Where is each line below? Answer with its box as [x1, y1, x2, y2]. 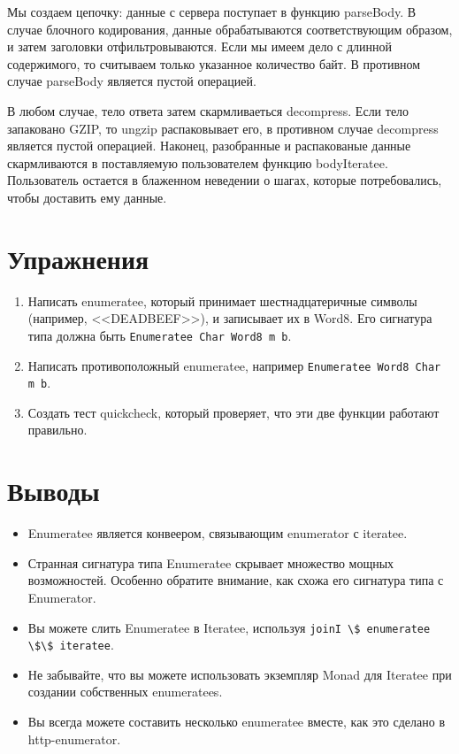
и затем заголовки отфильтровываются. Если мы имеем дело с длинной [7, 37, 393, 56]
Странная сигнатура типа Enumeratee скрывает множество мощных [27, 553, 394, 572]
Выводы [7, 473, 100, 509]
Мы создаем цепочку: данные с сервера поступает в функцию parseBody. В [7, 3, 417, 20]
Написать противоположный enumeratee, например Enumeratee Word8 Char [27, 356, 441, 374]
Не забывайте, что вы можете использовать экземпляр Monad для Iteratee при [27, 665, 452, 683]
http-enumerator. [27, 729, 121, 748]
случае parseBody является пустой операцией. [7, 72, 256, 90]
